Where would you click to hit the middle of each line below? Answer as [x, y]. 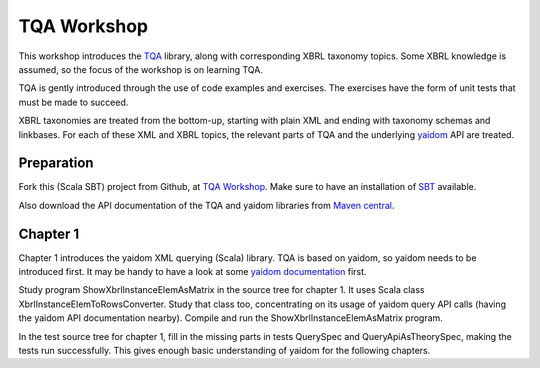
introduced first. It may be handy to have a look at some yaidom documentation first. [192, 272]
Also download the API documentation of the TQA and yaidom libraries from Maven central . [206, 205]
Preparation [56, 163]
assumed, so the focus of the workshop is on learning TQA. [141, 69]
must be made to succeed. [73, 102]
